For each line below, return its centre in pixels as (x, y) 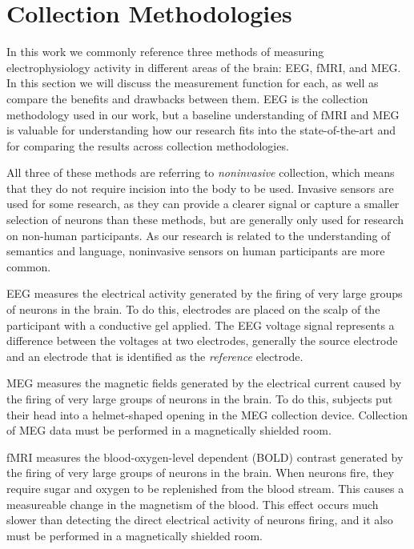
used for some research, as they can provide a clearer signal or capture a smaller (203, 204)
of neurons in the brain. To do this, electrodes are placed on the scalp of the (193, 309)
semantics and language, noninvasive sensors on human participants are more (196, 251)
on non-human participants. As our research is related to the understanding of (199, 235)
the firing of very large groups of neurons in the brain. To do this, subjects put (200, 399)
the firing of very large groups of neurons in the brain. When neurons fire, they (200, 473)
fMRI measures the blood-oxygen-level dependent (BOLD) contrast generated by (205, 457)
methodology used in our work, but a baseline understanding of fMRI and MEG (203, 114)
